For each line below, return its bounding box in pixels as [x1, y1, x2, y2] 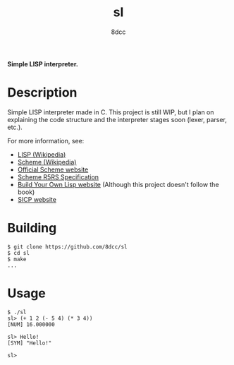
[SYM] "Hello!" [7, 340, 52, 347]
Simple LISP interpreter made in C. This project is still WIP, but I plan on [7, 107, 214, 116]
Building [7, 220, 57, 237]
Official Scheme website [17, 165, 89, 174]
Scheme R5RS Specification [17, 172, 99, 181]
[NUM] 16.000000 [7, 321, 55, 328]
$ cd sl [7, 249, 30, 256]
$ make [7, 256, 27, 263]
